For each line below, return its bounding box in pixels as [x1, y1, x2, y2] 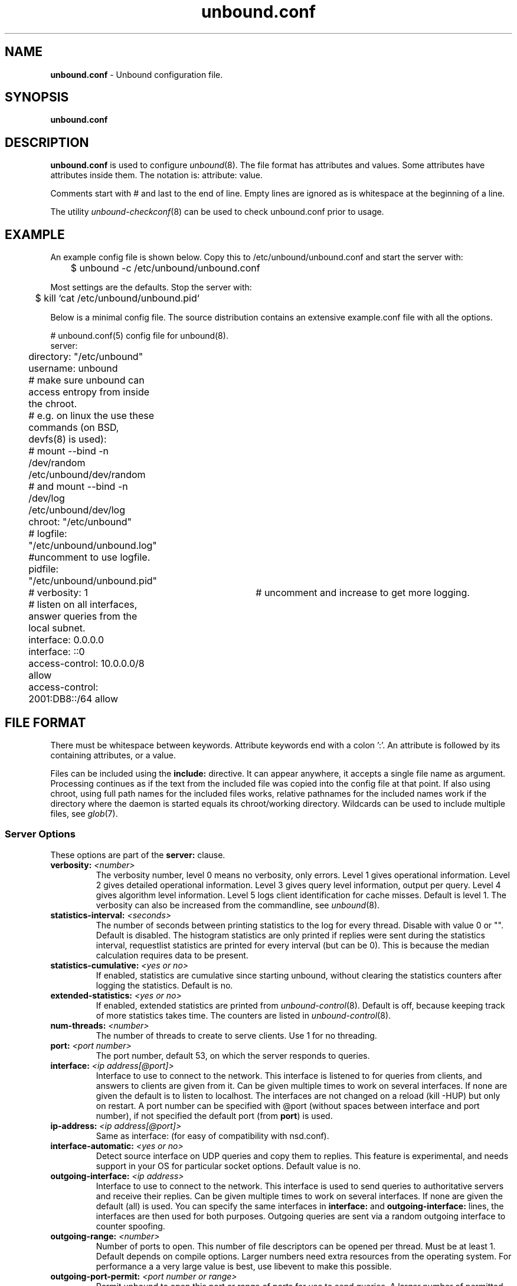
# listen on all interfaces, [28, 598, 138, 611]
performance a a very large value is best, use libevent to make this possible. [96, 1261, 392, 1271]
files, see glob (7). [50, 808, 118, 819]
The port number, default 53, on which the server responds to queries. [96, 1050, 370, 1061]
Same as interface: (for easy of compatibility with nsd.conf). [96, 1130, 329, 1141]
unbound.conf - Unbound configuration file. [50, 69, 223, 80]
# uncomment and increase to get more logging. [256, 587, 470, 599]
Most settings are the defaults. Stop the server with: [50, 282, 252, 293]
